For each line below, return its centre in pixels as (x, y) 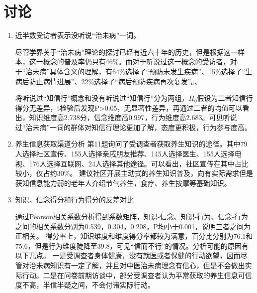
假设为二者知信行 (225, 98)
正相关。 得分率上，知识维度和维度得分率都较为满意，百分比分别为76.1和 (134, 236)
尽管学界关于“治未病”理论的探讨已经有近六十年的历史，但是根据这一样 (130, 52)
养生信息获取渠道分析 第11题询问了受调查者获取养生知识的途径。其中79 (131, 144)
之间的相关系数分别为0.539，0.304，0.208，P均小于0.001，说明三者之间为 (133, 226)
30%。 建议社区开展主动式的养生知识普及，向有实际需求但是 (155, 173)
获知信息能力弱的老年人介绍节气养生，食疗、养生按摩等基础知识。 (123, 183)
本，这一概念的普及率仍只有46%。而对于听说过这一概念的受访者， (123, 62)
